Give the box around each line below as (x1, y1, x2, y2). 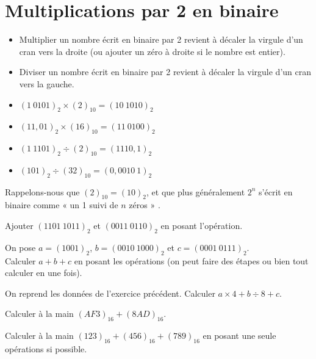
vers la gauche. (19, 77, 74, 90)
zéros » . (129, 198, 160, 211)
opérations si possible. (5, 343, 87, 355)
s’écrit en (259, 185, 293, 198)
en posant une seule (203, 329, 276, 342)
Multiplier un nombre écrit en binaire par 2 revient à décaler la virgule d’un (19, 33, 303, 46)
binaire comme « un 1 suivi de (5, 198, 118, 211)
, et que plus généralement (146, 185, 245, 198)
